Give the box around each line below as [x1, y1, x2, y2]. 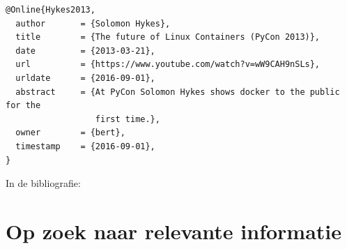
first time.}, [95, 114, 160, 124]
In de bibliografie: [6, 176, 81, 190]
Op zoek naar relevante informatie [6, 216, 342, 245]
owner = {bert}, [15, 128, 125, 138]
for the [6, 100, 41, 111]
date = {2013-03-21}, [15, 45, 155, 56]
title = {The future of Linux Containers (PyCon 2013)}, [15, 32, 321, 43]
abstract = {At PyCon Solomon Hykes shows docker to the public [15, 86, 340, 97]
